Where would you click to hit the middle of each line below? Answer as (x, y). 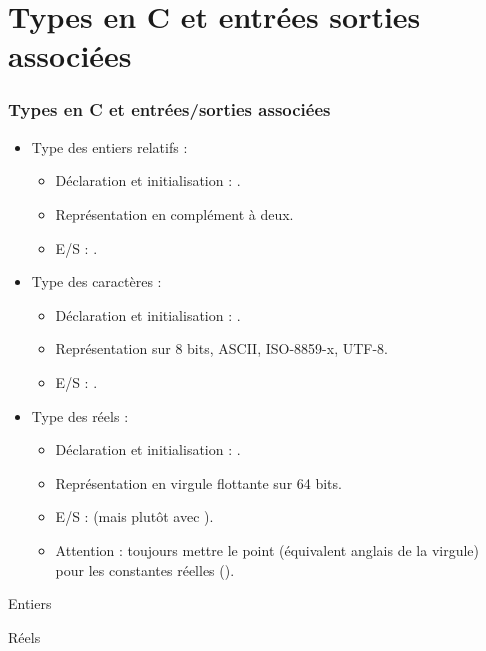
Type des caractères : (96, 281)
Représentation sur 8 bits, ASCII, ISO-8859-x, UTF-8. (222, 348)
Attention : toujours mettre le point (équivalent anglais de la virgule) (267, 549)
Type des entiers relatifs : (109, 146)
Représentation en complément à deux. (174, 213)
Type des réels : (80, 415)
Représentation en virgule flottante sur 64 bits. (198, 482)
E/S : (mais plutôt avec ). (134, 516)
